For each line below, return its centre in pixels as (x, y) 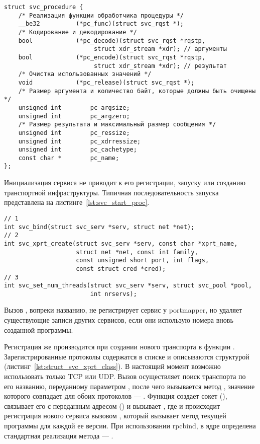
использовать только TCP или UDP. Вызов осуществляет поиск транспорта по (125, 376)
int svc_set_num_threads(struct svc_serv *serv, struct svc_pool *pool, (128, 286)
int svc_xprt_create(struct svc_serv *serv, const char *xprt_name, (121, 243)
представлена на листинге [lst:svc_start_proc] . (77, 202)
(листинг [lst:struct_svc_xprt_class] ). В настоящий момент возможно (112, 366)
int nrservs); (113, 294)
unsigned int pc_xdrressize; (80, 141)
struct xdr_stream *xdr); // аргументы (160, 49)
